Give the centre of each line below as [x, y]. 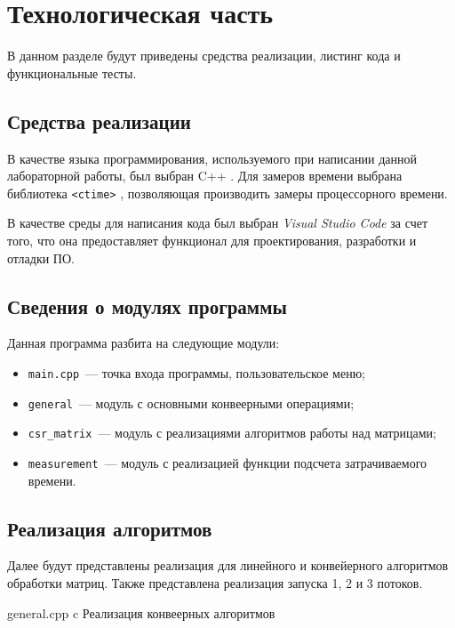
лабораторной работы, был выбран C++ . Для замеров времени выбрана [205, 176]
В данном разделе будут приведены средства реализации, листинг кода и [204, 56]
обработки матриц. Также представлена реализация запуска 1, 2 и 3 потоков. [215, 582]
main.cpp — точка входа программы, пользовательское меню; [196, 372]
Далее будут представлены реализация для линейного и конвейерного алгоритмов [228, 565]
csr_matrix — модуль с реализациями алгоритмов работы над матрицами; [232, 433]
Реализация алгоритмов [110, 528]
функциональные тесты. [72, 72]
